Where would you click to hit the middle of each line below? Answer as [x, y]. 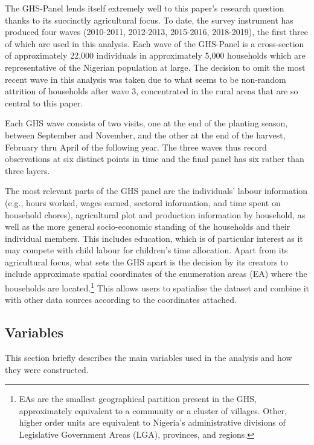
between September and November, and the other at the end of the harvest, [145, 135]
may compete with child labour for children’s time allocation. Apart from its [146, 250]
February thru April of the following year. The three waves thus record [136, 147]
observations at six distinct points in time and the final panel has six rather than [155, 159]
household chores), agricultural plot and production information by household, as [155, 214]
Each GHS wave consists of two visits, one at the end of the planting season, [146, 123]
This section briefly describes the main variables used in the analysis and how [149, 358]
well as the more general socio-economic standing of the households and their [148, 226]
